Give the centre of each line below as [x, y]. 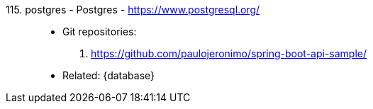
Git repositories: [100, 31]
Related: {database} [109, 75]
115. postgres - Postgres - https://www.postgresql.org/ [133, 10]
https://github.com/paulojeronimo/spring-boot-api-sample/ [229, 53]
